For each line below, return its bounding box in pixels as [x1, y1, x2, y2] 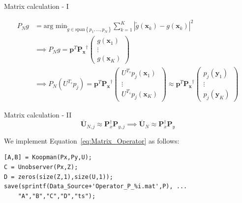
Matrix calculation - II [4, 109, 72, 119]
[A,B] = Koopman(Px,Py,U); [4, 154, 92, 161]
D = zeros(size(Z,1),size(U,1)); [4, 173, 113, 180]
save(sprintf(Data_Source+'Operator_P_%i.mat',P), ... [4, 183, 187, 190]
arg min [43, 23, 67, 30]
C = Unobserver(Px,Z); [4, 164, 78, 171]
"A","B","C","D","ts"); [18, 192, 96, 200]
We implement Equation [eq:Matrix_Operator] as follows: [4, 135, 180, 145]
